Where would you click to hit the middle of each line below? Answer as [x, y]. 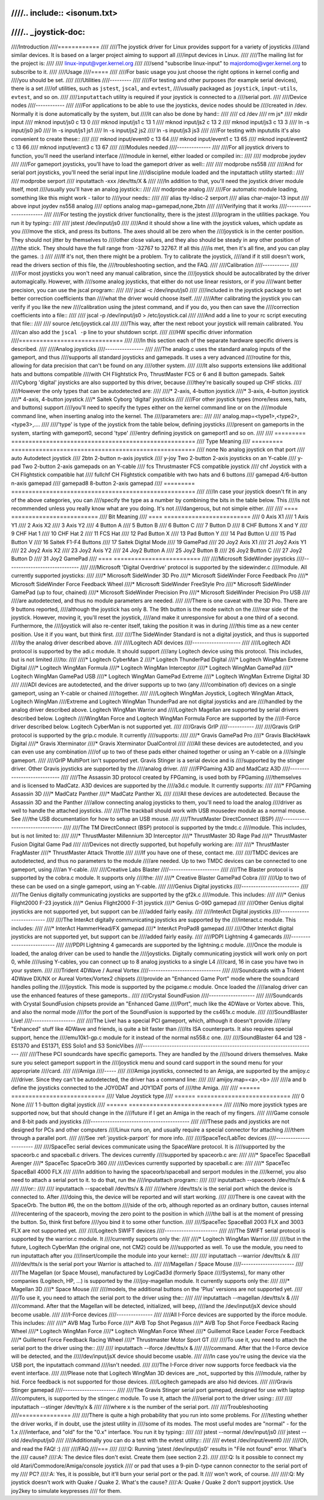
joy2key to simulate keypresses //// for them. [66, 1490]
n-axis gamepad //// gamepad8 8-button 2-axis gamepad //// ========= [103, 483]
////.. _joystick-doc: [48, 32]
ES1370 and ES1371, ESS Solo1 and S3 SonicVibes [73, 1046]
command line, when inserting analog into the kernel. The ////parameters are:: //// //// [116, 416]
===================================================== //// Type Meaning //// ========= [147, 441]
